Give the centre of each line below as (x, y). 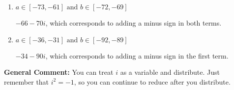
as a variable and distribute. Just (170, 72)
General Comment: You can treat (59, 72)
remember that (27, 81)
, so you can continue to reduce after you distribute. (152, 81)
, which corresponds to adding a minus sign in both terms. (133, 23)
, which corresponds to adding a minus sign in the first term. (137, 55)
